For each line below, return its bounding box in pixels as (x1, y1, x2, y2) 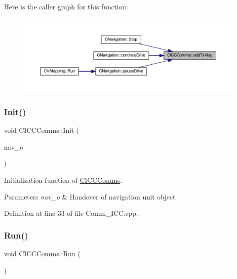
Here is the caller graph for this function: (4, 1, 128, 11)
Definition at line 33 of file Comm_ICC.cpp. (4, 208, 138, 218)
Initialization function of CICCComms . (4, 175, 122, 185)
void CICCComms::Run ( (4, 248, 81, 259)
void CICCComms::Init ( (4, 125, 79, 135)
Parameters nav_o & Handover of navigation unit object (4, 191, 176, 201)
